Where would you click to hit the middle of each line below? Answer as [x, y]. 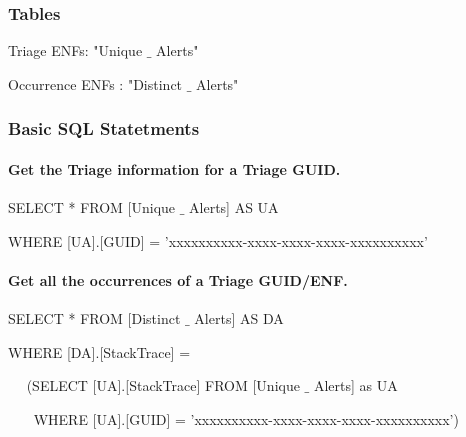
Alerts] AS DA [239, 318]
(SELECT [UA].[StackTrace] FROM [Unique [163, 385]
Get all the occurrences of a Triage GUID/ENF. [178, 279]
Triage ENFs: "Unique [75, 50]
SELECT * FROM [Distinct [94, 318]
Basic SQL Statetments [104, 128]
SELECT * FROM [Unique [92, 207]
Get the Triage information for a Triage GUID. [174, 168]
